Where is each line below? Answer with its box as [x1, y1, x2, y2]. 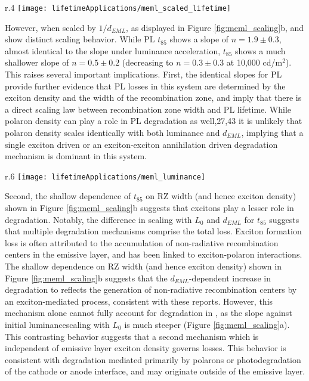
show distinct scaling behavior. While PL [5, 33, 155, 45]
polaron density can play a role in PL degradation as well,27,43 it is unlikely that [5, 114, 302, 127]
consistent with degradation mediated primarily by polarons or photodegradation [5, 353, 301, 365]
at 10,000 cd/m [226, 56, 283, 69]
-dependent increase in [189, 271, 271, 284]
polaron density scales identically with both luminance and [5, 126, 220, 138]
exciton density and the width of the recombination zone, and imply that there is [5, 91, 302, 104]
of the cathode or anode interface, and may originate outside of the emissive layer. [5, 365, 305, 377]
